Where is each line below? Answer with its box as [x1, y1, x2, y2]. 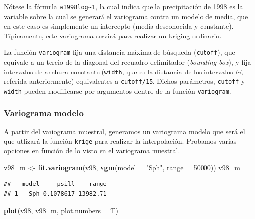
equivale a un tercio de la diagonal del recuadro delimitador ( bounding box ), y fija [4, 57, 251, 67]
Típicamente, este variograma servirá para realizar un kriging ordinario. [4, 30, 222, 40]
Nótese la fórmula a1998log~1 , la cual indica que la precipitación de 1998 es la [4, 1, 243, 11]
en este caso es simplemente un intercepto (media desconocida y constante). [4, 21, 234, 31]
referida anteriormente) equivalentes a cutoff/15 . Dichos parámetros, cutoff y [4, 76, 245, 86]
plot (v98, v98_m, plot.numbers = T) [4, 205, 118, 215]
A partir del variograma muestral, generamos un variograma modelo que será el [4, 126, 245, 136]
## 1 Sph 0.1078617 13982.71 [4, 190, 107, 197]
